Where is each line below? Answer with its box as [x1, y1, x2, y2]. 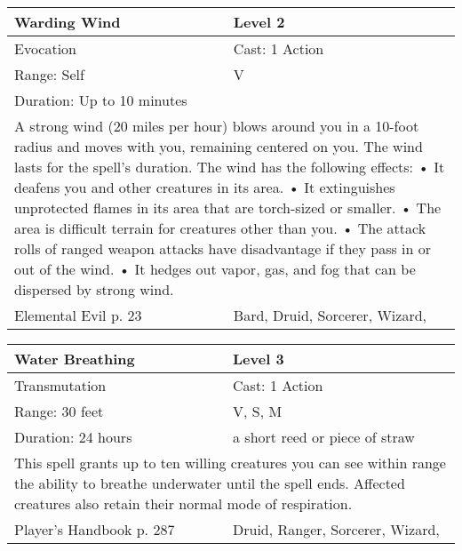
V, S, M [233, 401, 283, 421]
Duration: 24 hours [14, 427, 132, 447]
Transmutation [14, 375, 107, 395]
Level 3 [233, 348, 284, 369]
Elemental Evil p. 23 [14, 305, 142, 325]
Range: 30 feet [14, 401, 104, 421]
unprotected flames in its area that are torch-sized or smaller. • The [14, 197, 442, 218]
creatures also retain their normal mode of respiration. [14, 493, 353, 514]
